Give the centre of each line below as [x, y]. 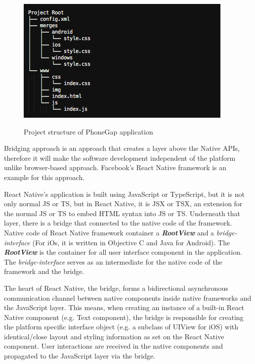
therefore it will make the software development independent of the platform [120, 158]
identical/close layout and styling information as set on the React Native [114, 336]
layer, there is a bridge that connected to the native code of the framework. [118, 223]
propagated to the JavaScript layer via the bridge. [80, 356]
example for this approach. [44, 177]
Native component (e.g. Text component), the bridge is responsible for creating [124, 317]
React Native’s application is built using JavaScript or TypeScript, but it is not [124, 194]
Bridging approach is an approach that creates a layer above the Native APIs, [122, 148]
